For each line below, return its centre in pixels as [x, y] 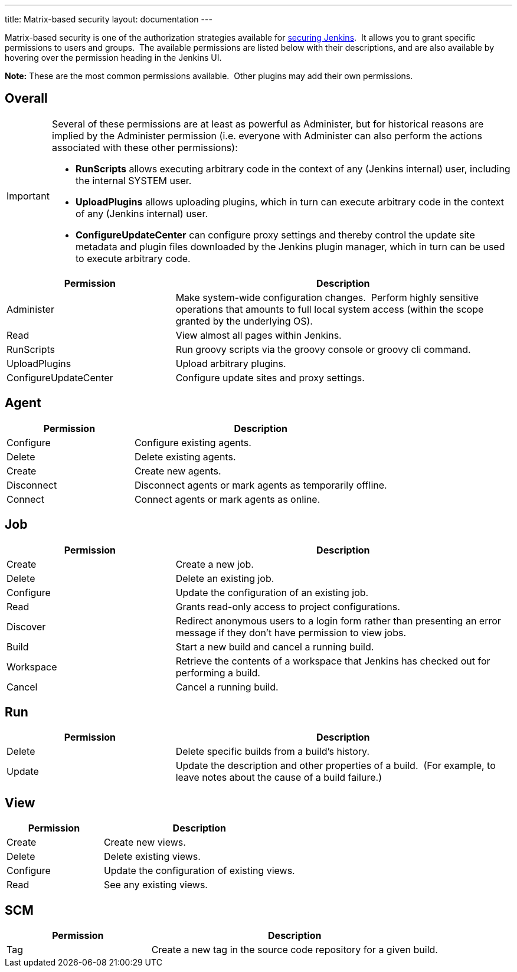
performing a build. [218, 672]
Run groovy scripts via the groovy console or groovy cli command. [323, 349]
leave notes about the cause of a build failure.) [279, 778]
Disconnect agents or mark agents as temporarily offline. [261, 485]
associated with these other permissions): [145, 147]
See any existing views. [156, 885]
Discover [26, 626]
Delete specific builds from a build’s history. [273, 752]
